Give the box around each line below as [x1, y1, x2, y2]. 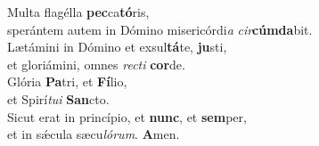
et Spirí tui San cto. [7, 89, 110, 108]
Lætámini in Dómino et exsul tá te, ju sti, [7, 37, 227, 56]
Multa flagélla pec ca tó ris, [7, 3, 150, 20]
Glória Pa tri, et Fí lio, [7, 72, 127, 91]
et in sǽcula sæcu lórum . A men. [7, 125, 180, 143]
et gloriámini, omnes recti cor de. [7, 54, 185, 73]
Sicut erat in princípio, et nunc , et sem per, [7, 107, 247, 126]
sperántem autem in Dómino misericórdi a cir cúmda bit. [7, 20, 313, 38]
